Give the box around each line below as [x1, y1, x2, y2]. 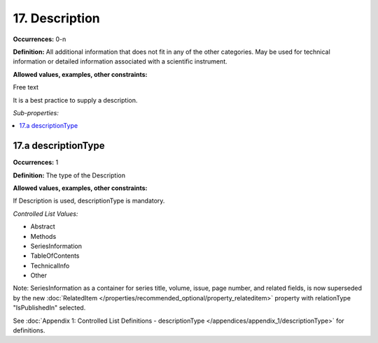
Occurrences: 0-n [13, 35, 66, 43]
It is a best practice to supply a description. [13, 96, 138, 104]
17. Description [13, 10, 101, 26]
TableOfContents [30, 251, 80, 260]
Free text [13, 83, 38, 92]
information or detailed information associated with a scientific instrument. [13, 57, 227, 66]
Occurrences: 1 [13, 158, 59, 167]
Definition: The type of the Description [13, 171, 126, 180]
